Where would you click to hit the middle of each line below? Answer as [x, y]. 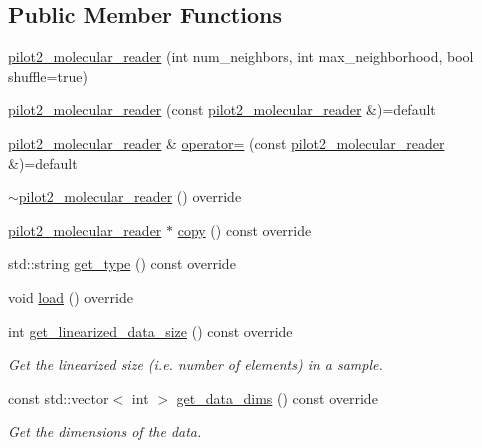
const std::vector [58, 397]
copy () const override [244, 229]
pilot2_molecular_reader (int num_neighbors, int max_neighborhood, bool [241, 56]
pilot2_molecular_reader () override [130, 196]
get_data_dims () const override [277, 397]
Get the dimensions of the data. [105, 431]
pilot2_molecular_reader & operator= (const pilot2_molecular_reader [226, 142]
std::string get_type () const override [122, 263]
